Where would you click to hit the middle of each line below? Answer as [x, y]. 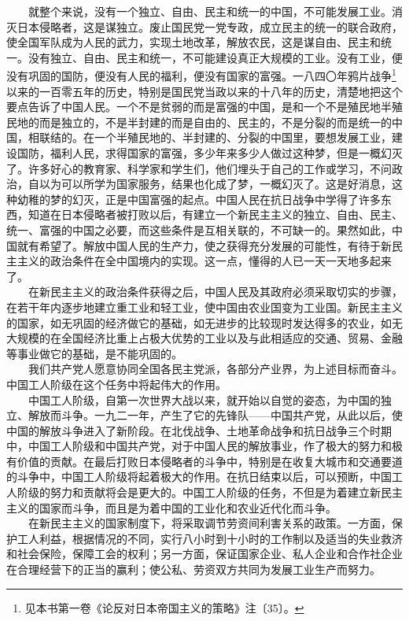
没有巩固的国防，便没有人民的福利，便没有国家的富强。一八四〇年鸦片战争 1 [201, 75]
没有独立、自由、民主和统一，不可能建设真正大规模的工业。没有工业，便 [215, 57]
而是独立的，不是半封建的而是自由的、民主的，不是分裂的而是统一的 [215, 122]
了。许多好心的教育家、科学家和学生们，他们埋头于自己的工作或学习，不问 [199, 168]
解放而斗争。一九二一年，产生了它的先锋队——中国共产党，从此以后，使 [215, 415]
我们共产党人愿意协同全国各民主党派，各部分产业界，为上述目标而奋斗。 [215, 369]
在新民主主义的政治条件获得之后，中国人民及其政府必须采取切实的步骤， [215, 292]
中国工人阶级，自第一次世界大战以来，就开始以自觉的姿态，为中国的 [204, 399]
